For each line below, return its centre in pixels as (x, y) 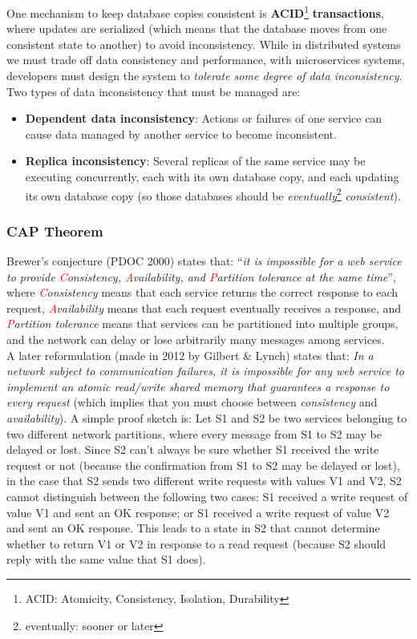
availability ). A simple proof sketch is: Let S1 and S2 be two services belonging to (207, 418)
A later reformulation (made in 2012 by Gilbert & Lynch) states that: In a (190, 355)
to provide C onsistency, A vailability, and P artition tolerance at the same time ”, (201, 276)
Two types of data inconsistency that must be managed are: (154, 91)
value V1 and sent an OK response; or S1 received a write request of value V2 (198, 512)
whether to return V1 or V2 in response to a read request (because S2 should (196, 543)
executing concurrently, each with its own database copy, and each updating (212, 176)
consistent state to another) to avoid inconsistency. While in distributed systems (204, 44)
